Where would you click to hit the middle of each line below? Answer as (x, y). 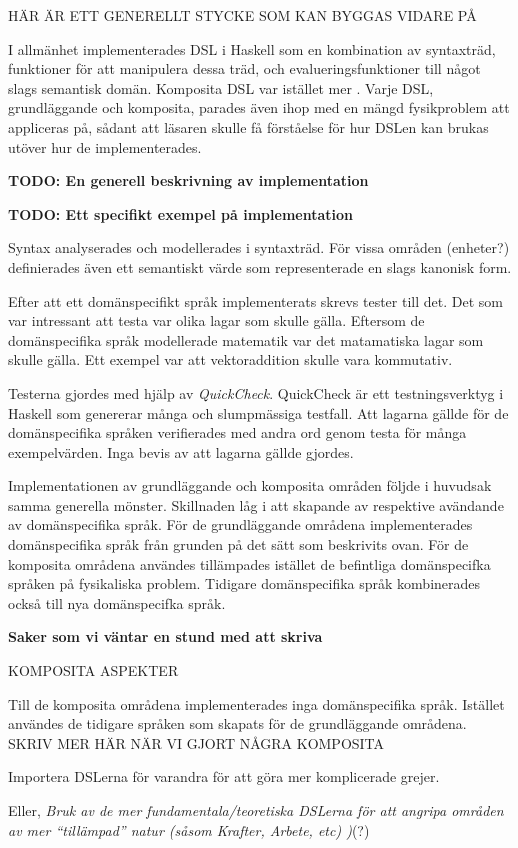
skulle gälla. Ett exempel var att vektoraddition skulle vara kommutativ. (230, 359)
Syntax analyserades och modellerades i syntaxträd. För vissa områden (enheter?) (259, 247)
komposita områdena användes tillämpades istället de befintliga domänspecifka (249, 563)
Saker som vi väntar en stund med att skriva (165, 636)
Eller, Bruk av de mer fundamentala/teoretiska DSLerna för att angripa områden (256, 810)
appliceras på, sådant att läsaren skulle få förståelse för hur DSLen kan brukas (248, 126)
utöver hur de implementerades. (105, 146)
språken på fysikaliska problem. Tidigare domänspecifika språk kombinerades (244, 583)
